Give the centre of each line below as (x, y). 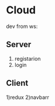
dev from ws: (22, 26)
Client (17, 83)
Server (19, 45)
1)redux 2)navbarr (28, 97)
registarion (27, 58)
